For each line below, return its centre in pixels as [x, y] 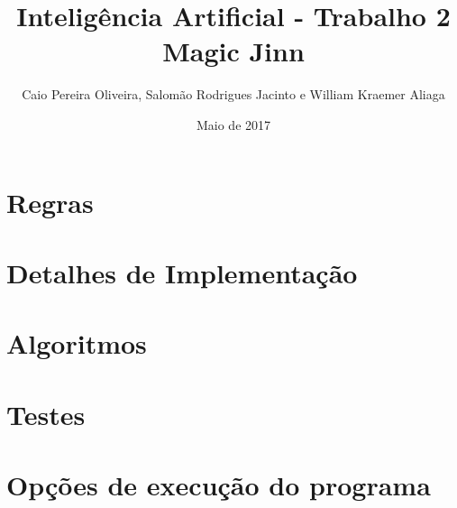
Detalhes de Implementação [182, 272]
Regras [50, 202]
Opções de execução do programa [219, 485]
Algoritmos [77, 343]
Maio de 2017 [233, 124]
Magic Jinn [233, 51]
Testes [46, 414]
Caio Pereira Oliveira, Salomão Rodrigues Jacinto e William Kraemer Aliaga [233, 94]
